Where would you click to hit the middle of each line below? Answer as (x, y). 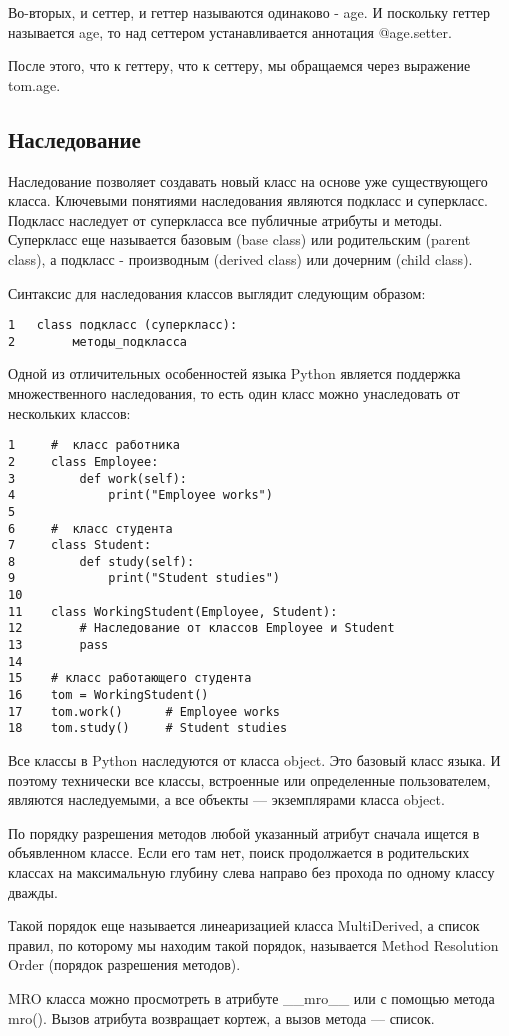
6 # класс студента (90, 528)
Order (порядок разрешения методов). (124, 964)
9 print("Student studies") (144, 578)
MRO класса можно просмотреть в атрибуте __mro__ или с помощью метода (251, 997)
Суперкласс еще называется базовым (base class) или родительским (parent (239, 239)
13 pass (58, 645)
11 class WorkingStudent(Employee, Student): (173, 611)
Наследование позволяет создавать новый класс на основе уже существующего (248, 180)
